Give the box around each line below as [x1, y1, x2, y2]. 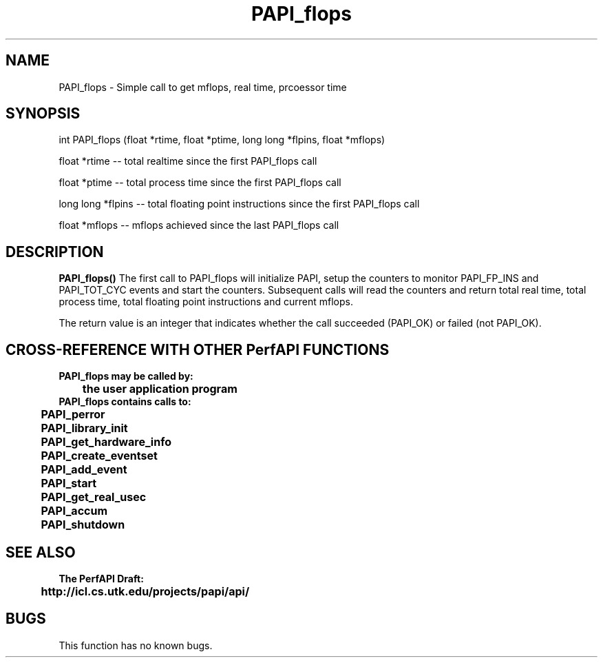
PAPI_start [41, 476, 97, 491]
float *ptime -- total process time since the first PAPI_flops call [59, 176, 341, 189]
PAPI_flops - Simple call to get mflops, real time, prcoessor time [59, 81, 347, 93]
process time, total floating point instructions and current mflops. [59, 296, 353, 308]
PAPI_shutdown [41, 518, 125, 532]
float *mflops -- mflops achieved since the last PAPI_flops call [59, 219, 339, 232]
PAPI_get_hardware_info [41, 435, 171, 449]
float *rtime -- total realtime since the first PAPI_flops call [59, 155, 317, 167]
